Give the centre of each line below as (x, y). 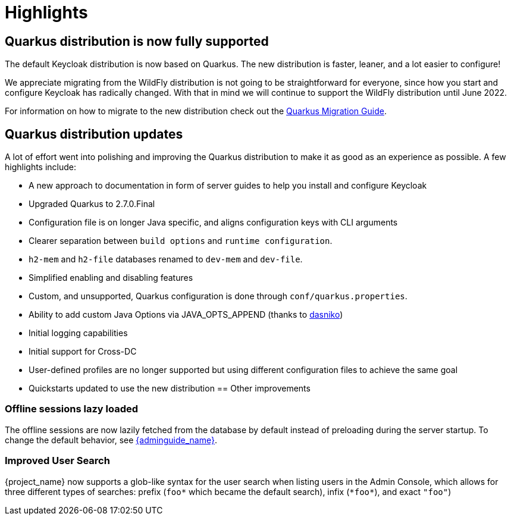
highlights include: (41, 167)
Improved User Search (57, 461)
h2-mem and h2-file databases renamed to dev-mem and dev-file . (166, 259)
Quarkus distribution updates (94, 134)
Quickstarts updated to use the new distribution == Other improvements (170, 389)
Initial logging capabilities (78, 333)
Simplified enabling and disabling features (111, 278)
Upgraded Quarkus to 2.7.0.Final (92, 204)
